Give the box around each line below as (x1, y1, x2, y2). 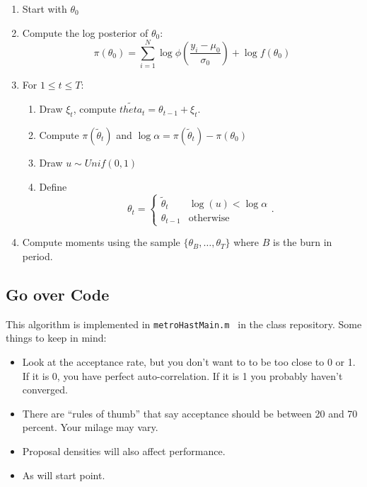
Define (39, 179, 67, 194)
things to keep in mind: (6, 330, 107, 345)
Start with (22, 1, 67, 16)
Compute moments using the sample (22, 235, 180, 250)
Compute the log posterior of (22, 25, 148, 40)
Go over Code (6, 283, 110, 305)
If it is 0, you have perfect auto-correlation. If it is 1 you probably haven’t (22, 368, 343, 383)
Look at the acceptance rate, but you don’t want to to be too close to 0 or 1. (22, 354, 356, 369)
